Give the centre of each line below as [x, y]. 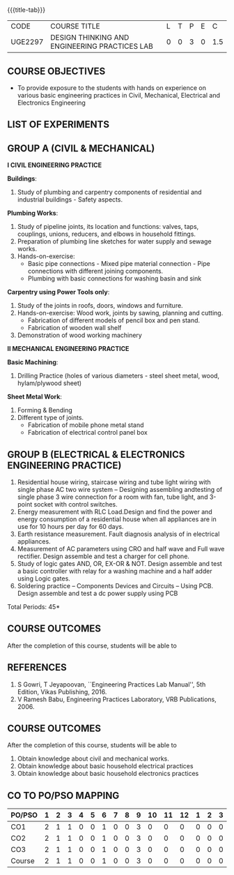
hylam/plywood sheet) [49, 383]
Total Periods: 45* [34, 607]
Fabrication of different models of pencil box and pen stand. [114, 320]
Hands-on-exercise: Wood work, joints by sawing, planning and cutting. [120, 313]
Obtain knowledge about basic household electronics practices [108, 774]
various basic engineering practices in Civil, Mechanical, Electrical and [119, 95]
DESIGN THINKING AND [89, 38]
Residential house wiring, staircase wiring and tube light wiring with [114, 482]
